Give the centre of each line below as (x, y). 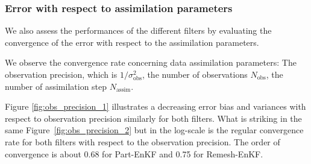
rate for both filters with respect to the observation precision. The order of (143, 141)
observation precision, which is (61, 74)
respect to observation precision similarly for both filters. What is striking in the (153, 118)
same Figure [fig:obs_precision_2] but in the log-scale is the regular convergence (154, 130)
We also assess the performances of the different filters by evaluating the (138, 30)
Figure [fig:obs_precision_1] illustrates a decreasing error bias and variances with (155, 106)
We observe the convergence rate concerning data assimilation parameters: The (151, 62)
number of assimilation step (56, 86)
